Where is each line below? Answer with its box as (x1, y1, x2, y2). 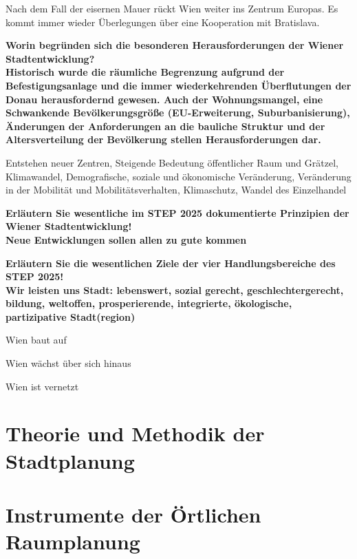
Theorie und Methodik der (6, 419, 265, 447)
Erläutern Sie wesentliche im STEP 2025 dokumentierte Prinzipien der (6, 205, 349, 220)
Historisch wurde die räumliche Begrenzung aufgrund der (6, 65, 285, 79)
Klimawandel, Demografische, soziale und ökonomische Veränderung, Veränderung (6, 169, 351, 183)
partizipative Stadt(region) (6, 309, 136, 324)
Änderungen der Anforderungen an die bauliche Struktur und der (6, 118, 325, 133)
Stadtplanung (6, 446, 135, 474)
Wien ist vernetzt (6, 379, 79, 393)
